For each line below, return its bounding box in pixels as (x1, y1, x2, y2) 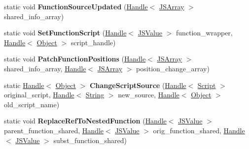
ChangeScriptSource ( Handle (89, 80, 186, 90)
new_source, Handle (118, 89, 179, 100)
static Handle (4, 80, 44, 90)
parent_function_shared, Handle (4, 125, 104, 135)
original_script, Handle (4, 89, 74, 100)
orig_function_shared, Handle (153, 125, 245, 135)
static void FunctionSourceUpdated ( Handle (4, 1, 148, 11)
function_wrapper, (176, 28, 233, 38)
